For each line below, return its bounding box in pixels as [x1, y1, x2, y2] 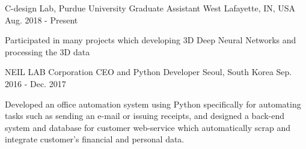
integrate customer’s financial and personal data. [5, 133, 185, 145]
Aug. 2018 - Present [5, 13, 78, 26]
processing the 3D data [5, 45, 90, 58]
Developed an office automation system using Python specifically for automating [5, 97, 301, 110]
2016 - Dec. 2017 [5, 77, 66, 90]
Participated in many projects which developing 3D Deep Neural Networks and [5, 34, 296, 46]
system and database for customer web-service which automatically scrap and [5, 121, 291, 133]
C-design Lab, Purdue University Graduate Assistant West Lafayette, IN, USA [5, 2, 296, 14]
